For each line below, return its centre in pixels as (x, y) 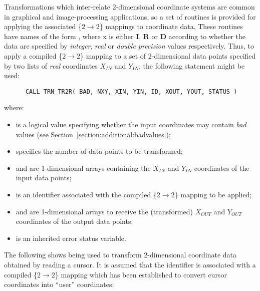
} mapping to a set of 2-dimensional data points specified (168, 55)
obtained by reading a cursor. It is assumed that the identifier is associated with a (130, 264)
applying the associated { (43, 26)
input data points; (44, 178)
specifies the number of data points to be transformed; (99, 151)
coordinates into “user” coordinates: (59, 284)
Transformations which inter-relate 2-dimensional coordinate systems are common (129, 7)
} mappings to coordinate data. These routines (171, 26)
